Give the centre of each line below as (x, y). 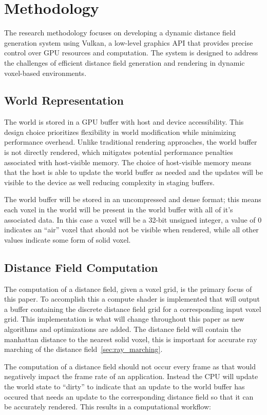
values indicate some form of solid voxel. (68, 239)
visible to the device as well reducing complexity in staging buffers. (109, 182)
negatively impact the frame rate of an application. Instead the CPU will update (131, 376)
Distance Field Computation (81, 267)
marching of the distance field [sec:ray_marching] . (83, 349)
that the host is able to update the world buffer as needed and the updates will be (133, 172)
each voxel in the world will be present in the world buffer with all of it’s (119, 210)
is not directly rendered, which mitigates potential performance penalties (119, 152)
